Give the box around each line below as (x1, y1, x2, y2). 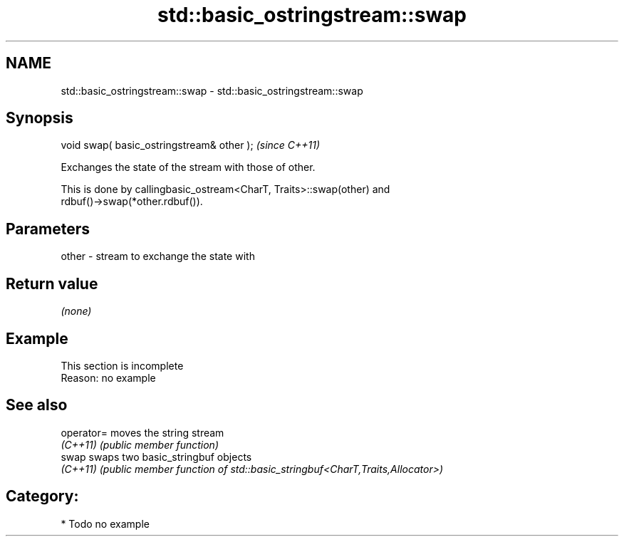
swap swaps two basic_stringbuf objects (61, 450, 252, 463)
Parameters (6, 219, 90, 238)
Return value (6, 274, 98, 293)
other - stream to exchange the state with (61, 250, 255, 263)
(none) (61, 305, 92, 318)
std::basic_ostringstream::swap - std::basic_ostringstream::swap (61, 84, 363, 97)
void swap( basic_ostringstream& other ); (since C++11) (61, 139, 321, 152)
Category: (6, 487, 79, 506)
